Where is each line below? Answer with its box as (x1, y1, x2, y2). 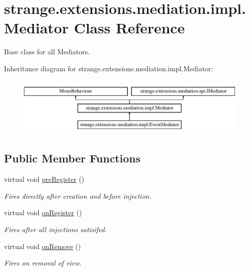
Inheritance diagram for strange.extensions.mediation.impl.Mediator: (4, 63, 213, 73)
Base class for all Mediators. (4, 46, 90, 57)
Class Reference (74, 17, 185, 38)
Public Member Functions (4, 150, 140, 166)
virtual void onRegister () (4, 207, 82, 218)
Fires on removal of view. (4, 258, 82, 268)
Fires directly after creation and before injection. (4, 190, 151, 201)
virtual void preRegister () (4, 174, 85, 184)
